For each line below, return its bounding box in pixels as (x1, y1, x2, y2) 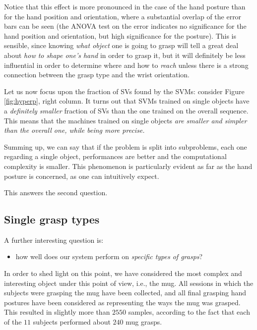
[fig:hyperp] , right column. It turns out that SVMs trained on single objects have (4, 96, 250, 106)
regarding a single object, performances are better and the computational (4, 151, 227, 162)
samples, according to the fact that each (128, 307, 250, 317)
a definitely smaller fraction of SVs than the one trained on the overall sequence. (4, 105, 249, 115)
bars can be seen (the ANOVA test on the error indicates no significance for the (4, 21, 247, 31)
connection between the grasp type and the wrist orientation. (4, 69, 190, 80)
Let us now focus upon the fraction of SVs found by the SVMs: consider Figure (4, 86, 245, 96)
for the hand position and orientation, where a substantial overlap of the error (4, 11, 242, 21)
